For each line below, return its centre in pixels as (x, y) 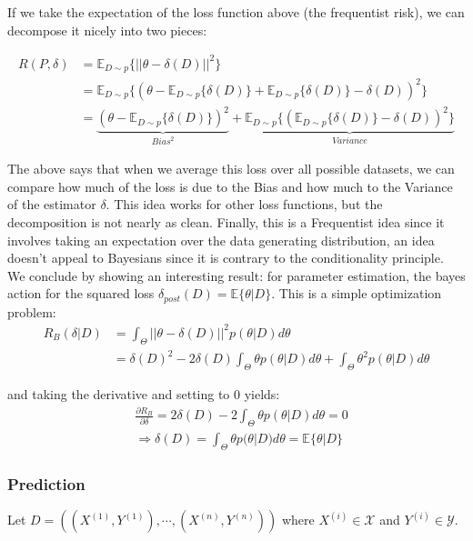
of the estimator (52, 204)
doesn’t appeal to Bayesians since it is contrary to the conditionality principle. (226, 258)
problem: (32, 311)
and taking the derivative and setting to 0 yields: (144, 394)
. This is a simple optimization (357, 293)
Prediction (46, 483)
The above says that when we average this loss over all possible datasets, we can (231, 169)
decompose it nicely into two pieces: (107, 30)
